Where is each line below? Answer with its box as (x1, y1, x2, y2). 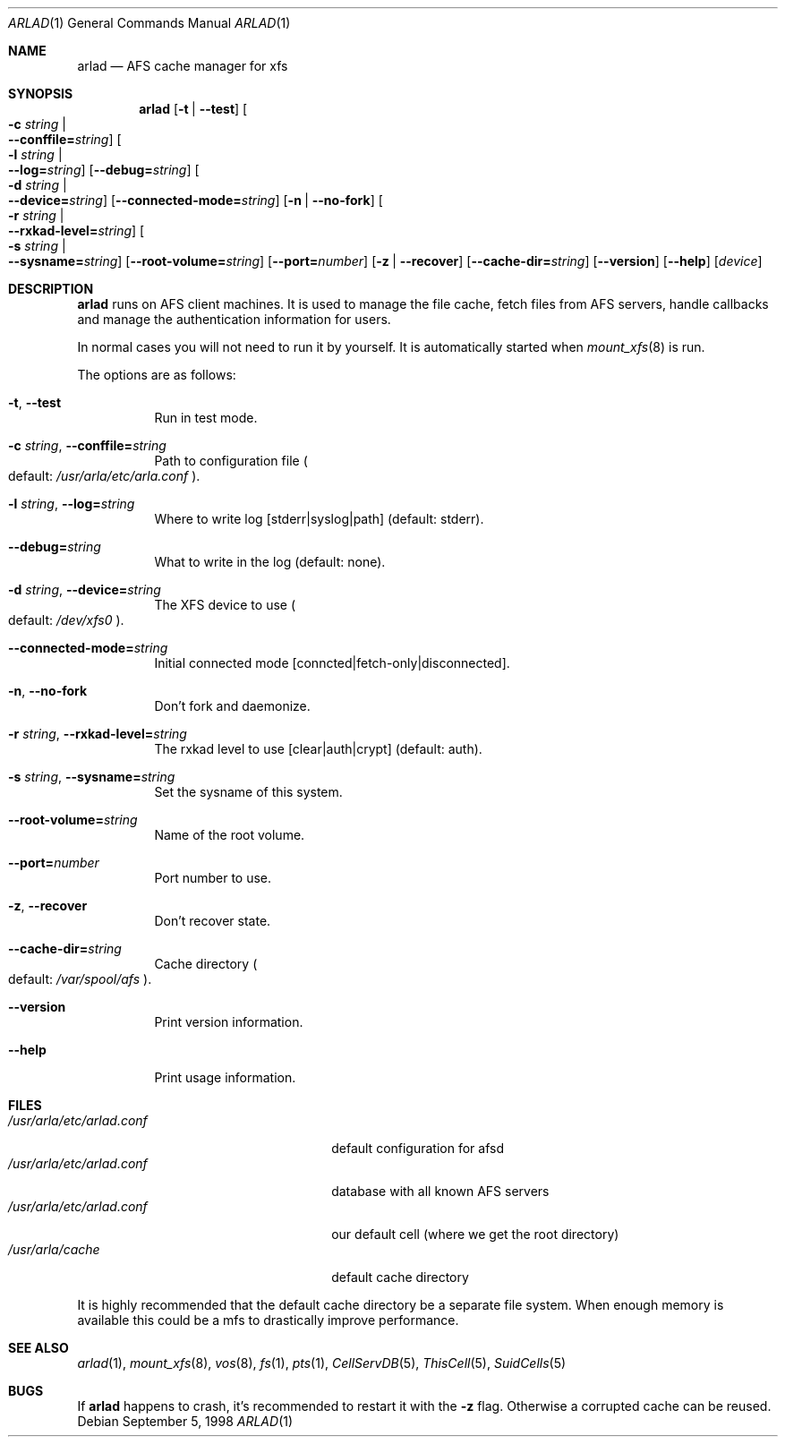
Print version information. (154, 1014, 303, 1030)
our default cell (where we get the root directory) (331, 1226, 619, 1242)
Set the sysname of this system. (154, 784, 343, 799)
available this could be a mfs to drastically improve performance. (77, 1312, 459, 1328)
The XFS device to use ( (154, 597, 296, 612)
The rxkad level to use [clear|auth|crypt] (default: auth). (154, 741, 482, 756)
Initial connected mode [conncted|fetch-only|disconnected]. (154, 655, 510, 671)
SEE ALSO (8, 1340, 69, 1355)
